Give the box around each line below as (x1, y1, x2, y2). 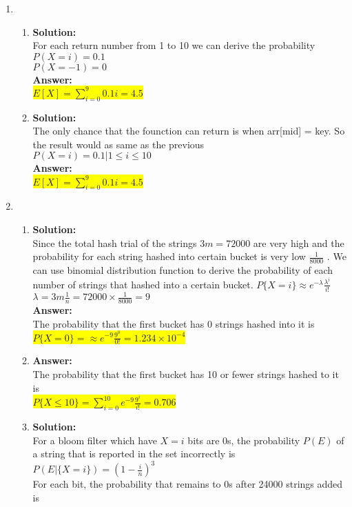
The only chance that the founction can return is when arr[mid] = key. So (32, 123, 345, 138)
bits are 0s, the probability (187, 433, 300, 447)
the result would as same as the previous (32, 137, 205, 151)
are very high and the (253, 235, 344, 250)
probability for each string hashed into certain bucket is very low (32, 249, 306, 264)
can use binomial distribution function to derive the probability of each (32, 262, 333, 277)
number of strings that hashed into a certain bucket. (32, 277, 253, 291)
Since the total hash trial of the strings (32, 235, 197, 250)
